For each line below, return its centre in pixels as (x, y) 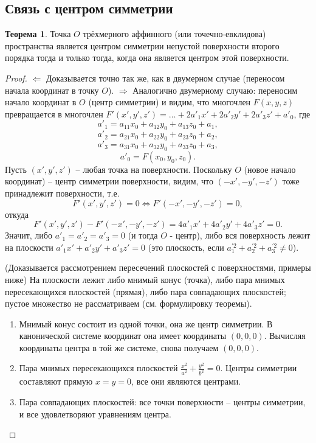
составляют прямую (56, 381)
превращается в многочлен (54, 113)
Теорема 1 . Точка (38, 34)
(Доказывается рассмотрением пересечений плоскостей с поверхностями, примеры (158, 267)
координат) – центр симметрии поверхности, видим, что (109, 181)
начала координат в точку (52, 90)
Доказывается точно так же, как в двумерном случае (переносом (165, 78)
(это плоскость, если (186, 247)
